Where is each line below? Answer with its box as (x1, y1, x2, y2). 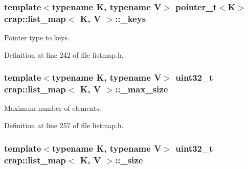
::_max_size (115, 83, 168, 95)
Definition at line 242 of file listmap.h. (4, 49, 124, 60)
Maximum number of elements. (4, 103, 101, 113)
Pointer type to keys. (4, 32, 70, 43)
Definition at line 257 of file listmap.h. (4, 120, 124, 131)
